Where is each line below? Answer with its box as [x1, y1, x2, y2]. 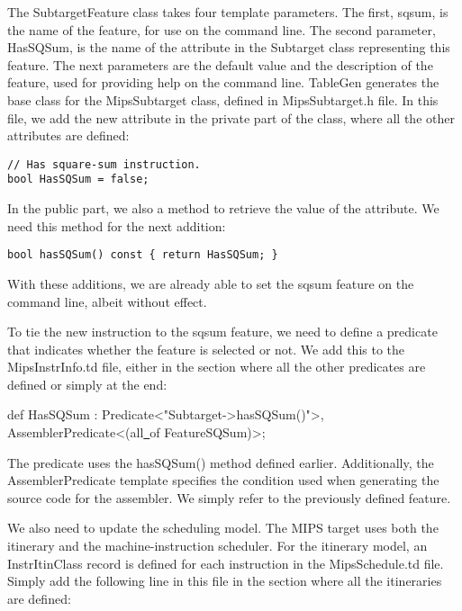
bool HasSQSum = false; [7, 173, 149, 186]
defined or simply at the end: [7, 374, 168, 393]
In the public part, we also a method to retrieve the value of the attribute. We [7, 199, 439, 218]
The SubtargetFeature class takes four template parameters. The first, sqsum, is [7, 3, 448, 21]
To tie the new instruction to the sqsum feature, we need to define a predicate [7, 322, 438, 341]
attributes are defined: [7, 126, 130, 145]
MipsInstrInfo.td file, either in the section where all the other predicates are [7, 357, 426, 376]
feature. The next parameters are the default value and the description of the [7, 55, 433, 74]
